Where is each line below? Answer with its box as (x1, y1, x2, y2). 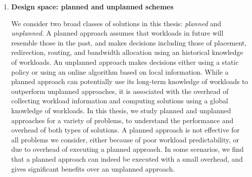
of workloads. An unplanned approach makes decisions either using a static (11, 56, 239, 67)
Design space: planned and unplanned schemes (11, 1, 174, 11)
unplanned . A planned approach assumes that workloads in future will (11, 28, 224, 38)
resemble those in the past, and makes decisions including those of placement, (11, 37, 247, 47)
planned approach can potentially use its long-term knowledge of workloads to (11, 76, 249, 87)
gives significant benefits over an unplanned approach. (11, 163, 175, 174)
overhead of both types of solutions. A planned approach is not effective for (11, 125, 240, 135)
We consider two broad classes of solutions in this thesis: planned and (11, 18, 221, 28)
